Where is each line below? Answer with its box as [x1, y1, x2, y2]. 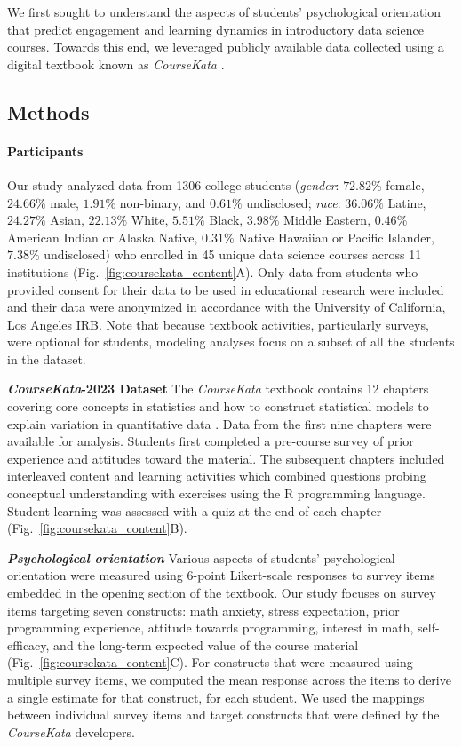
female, [386, 175, 425, 194]
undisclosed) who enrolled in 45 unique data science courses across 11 [44, 245, 422, 264]
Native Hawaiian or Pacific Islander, [238, 227, 434, 246]
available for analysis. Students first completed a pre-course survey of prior [7, 432, 414, 450]
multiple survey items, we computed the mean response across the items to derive [7, 670, 451, 688]
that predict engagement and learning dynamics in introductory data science [7, 20, 424, 38]
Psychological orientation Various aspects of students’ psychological [7, 548, 395, 567]
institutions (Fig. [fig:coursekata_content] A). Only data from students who [7, 262, 418, 281]
